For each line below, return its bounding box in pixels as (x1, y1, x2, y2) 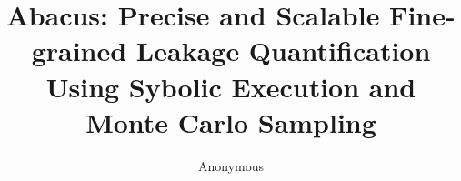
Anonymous (197, 156, 265, 175)
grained (31, 32, 127, 69)
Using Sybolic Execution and (45, 67, 416, 105)
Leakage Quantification (135, 32, 431, 69)
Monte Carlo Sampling (85, 103, 376, 140)
